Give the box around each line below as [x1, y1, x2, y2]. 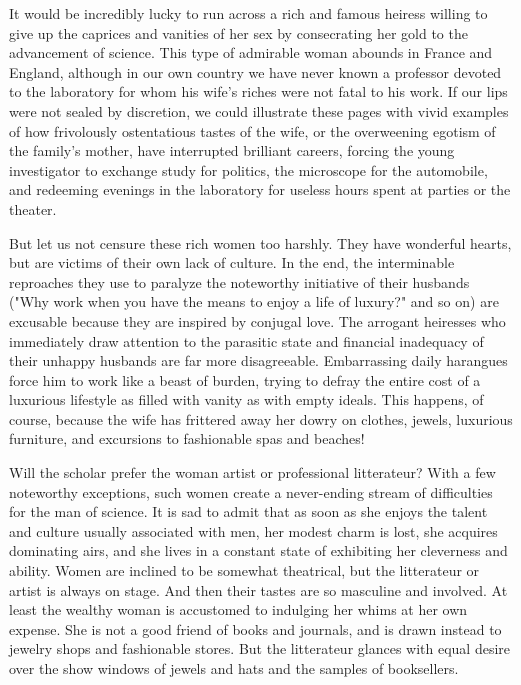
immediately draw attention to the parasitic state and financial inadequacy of [9, 330, 484, 351]
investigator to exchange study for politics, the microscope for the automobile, [9, 159, 488, 180]
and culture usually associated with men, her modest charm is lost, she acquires [9, 520, 498, 541]
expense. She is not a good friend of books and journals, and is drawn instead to [9, 618, 502, 639]
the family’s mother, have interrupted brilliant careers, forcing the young [9, 140, 455, 161]
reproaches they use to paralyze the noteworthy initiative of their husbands [9, 271, 470, 292]
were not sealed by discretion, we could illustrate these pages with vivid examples [9, 100, 509, 121]
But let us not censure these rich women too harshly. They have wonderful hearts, [9, 232, 512, 253]
